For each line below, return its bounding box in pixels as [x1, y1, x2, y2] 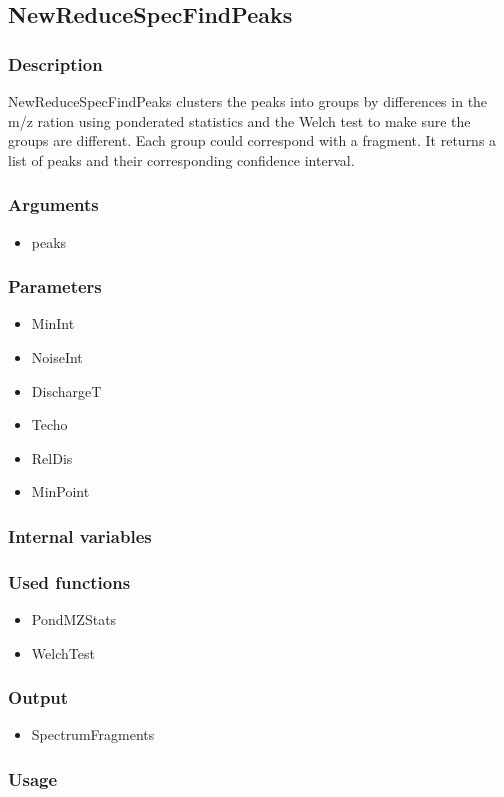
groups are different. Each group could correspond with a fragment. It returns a [8, 130, 497, 151]
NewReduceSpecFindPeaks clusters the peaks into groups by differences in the [8, 91, 488, 111]
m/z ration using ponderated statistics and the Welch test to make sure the [8, 110, 471, 131]
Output [8, 685, 69, 710]
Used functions [8, 569, 131, 594]
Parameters [8, 274, 102, 299]
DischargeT [31, 380, 102, 401]
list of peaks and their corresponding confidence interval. [8, 149, 355, 170]
